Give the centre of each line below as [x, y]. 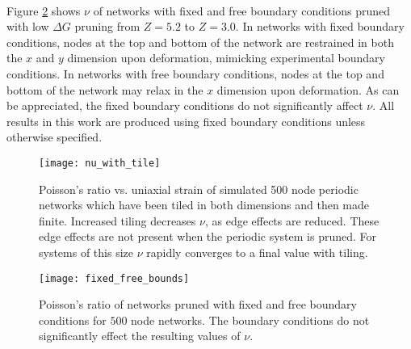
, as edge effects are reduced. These [292, 220]
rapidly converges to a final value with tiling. [257, 252]
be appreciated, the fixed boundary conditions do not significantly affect [185, 105]
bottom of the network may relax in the [105, 89]
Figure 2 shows [44, 10]
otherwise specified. [55, 137]
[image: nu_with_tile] [100, 163]
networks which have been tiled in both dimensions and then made [204, 205]
